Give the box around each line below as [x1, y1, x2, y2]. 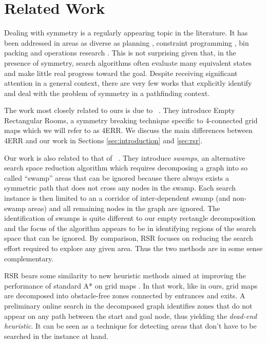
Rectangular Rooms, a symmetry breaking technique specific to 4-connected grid [4, 115, 258, 125]
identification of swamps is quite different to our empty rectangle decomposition [4, 213, 256, 223]
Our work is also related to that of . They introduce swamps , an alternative [4, 152, 245, 163]
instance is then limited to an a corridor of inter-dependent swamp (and [4, 193, 231, 203]
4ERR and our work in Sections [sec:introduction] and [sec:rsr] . [4, 135, 203, 146]
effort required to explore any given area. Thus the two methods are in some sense [4, 243, 263, 253]
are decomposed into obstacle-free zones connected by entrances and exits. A [4, 290, 245, 301]
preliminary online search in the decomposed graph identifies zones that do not [4, 300, 253, 311]
